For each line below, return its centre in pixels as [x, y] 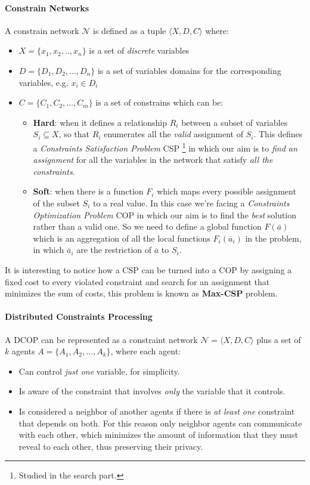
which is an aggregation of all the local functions [122, 238]
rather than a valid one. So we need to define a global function [147, 226]
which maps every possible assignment [227, 191]
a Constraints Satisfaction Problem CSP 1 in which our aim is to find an [165, 147]
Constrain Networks [47, 7]
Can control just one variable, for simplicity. [99, 371]
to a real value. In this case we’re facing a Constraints [191, 203]
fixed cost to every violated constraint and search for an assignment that [137, 281]
